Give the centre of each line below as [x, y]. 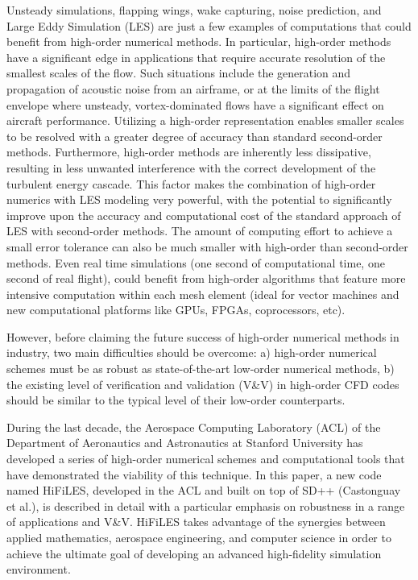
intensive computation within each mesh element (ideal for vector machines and [203, 294]
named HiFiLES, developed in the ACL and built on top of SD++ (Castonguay [204, 490]
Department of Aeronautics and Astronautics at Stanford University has [185, 443]
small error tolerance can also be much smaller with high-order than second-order [207, 246]
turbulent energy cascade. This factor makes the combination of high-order [191, 183]
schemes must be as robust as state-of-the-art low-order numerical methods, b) [201, 369]
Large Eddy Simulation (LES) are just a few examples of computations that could [209, 25]
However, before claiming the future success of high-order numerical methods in [203, 336]
